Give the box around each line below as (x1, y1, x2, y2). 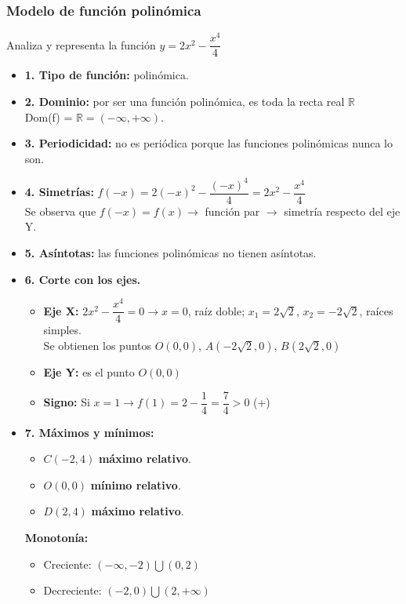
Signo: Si (43, 394, 90, 410)
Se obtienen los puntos (43, 337, 152, 353)
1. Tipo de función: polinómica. (24, 67, 189, 83)
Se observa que (24, 202, 96, 219)
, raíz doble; (187, 302, 245, 318)
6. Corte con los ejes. (24, 271, 141, 287)
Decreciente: (43, 582, 102, 599)
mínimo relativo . (90, 476, 181, 493)
